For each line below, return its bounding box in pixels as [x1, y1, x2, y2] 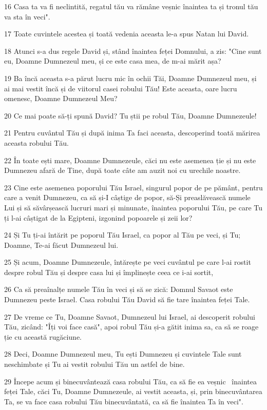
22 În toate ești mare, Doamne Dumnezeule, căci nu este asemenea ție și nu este [4, 154, 256, 165]
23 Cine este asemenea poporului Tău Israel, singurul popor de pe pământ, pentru [4, 182, 263, 192]
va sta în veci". [4, 11, 50, 22]
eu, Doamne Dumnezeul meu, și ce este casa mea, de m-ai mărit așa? [4, 55, 221, 66]
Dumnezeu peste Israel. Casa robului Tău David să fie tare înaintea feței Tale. [4, 294, 250, 305]
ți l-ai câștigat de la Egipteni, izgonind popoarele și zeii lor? [4, 212, 193, 223]
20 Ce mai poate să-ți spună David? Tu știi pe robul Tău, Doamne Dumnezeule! [4, 110, 257, 121]
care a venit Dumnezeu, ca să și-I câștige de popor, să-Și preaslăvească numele [4, 192, 251, 203]
